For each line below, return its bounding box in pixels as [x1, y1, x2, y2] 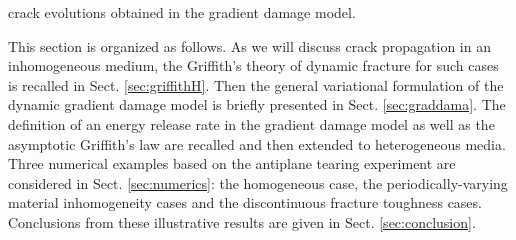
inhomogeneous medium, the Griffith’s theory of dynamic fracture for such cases [8, 55, 499, 76]
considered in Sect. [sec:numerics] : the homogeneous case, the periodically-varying [8, 172, 508, 193]
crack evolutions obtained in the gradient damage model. [8, 2, 356, 22]
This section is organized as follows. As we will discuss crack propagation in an [8, 35, 491, 56]
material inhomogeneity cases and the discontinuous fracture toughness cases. [8, 192, 482, 213]
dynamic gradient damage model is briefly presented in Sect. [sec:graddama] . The [8, 94, 506, 115]
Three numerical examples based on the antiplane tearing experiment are [8, 153, 456, 174]
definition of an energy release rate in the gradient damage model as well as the [8, 113, 495, 134]
